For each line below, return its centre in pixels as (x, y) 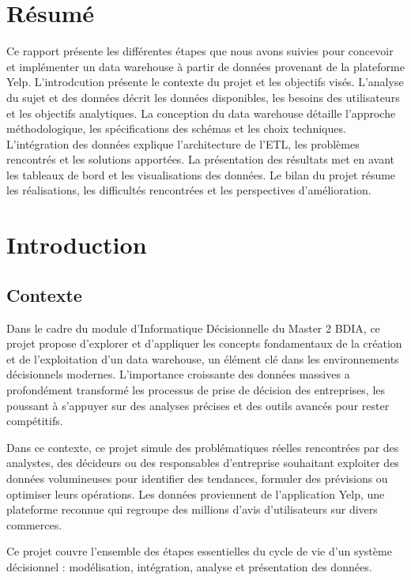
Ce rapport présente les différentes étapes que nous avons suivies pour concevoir (200, 51)
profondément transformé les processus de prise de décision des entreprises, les (196, 390)
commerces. (34, 524)
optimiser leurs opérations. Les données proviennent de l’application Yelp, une (196, 493)
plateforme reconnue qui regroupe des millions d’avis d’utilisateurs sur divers (192, 509)
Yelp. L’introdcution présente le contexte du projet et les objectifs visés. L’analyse (205, 82)
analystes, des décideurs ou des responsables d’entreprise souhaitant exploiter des (203, 463)
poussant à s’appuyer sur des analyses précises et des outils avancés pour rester (198, 405)
